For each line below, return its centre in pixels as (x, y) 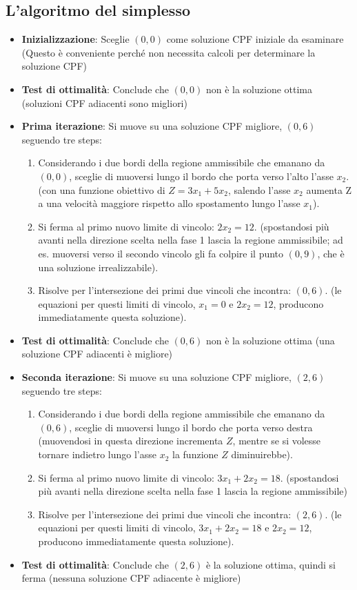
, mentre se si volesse (277, 441)
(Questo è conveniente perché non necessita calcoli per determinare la (169, 52)
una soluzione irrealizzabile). (98, 267)
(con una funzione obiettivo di (102, 189)
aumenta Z (329, 189)
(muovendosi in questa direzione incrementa (131, 441)
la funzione (195, 454)
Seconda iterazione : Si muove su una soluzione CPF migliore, (156, 377)
